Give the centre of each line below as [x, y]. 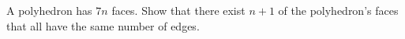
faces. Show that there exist [178, 10]
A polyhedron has [49, 10]
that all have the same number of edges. [103, 25]
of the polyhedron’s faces [338, 10]
